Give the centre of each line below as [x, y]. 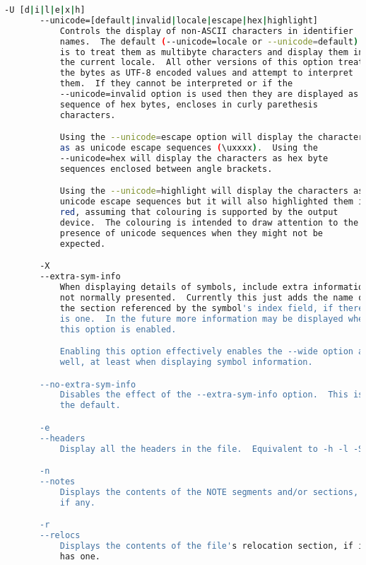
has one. [80, 556]
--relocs [60, 536]
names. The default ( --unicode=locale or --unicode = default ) [209, 41]
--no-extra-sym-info [88, 384]
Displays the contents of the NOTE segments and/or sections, [209, 492]
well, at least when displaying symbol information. [186, 362]
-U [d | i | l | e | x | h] [45, 10]
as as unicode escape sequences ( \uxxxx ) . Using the [189, 148]
